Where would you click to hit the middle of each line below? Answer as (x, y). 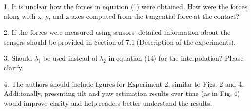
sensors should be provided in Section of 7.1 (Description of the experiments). (120, 41)
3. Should (18, 58)
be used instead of (70, 58)
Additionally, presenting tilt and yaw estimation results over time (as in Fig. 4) (122, 93)
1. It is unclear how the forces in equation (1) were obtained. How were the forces (126, 6)
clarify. (14, 67)
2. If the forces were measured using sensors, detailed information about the (117, 32)
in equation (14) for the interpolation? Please (176, 58)
